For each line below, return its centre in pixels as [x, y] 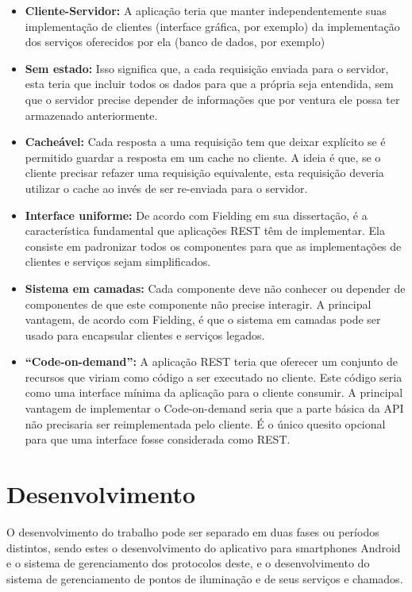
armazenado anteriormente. [91, 115]
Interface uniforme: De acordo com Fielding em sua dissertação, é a [196, 215]
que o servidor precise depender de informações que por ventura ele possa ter [212, 99]
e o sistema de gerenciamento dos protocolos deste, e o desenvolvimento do [188, 563]
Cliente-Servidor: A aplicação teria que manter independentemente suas [206, 10]
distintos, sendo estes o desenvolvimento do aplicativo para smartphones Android [204, 547]
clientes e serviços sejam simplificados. [118, 261]
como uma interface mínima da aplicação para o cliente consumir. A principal [214, 392]
